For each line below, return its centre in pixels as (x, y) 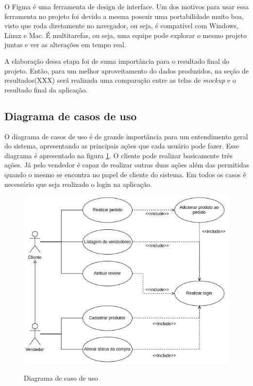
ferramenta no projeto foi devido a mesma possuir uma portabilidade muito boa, (124, 16)
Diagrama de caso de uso (61, 377)
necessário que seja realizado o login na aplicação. (78, 184)
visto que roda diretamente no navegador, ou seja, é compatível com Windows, (121, 26)
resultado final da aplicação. (46, 89)
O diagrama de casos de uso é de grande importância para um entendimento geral (126, 136)
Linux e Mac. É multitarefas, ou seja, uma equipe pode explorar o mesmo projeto (126, 35)
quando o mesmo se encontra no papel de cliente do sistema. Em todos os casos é (125, 174)
